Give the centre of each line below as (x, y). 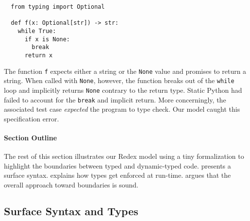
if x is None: (47, 39)
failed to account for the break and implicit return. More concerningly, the (115, 99)
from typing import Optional (58, 7)
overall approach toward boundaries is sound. (71, 184)
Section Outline (31, 137)
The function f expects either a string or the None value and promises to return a (125, 71)
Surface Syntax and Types (71, 211)
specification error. (32, 118)
